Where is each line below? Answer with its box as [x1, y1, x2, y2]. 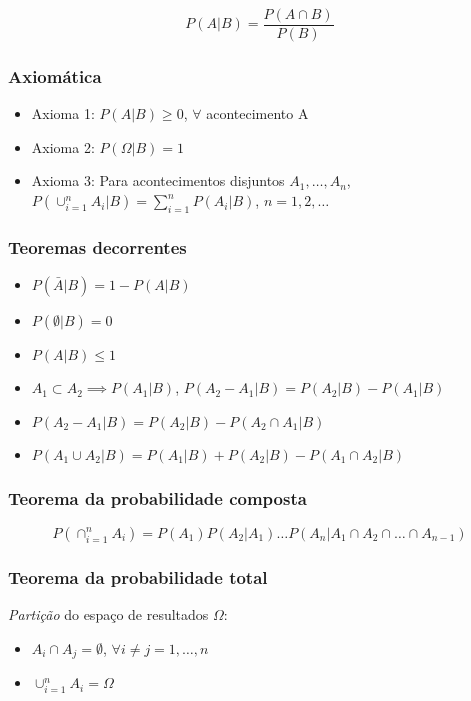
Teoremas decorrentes [8, 234, 187, 259]
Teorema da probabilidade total [8, 564, 268, 589]
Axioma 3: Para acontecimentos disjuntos [31, 170, 285, 191]
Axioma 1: [31, 103, 95, 124]
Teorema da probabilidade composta [8, 485, 307, 510]
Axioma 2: [31, 136, 95, 157]
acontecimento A [206, 103, 309, 124]
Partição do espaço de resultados [8, 604, 209, 625]
